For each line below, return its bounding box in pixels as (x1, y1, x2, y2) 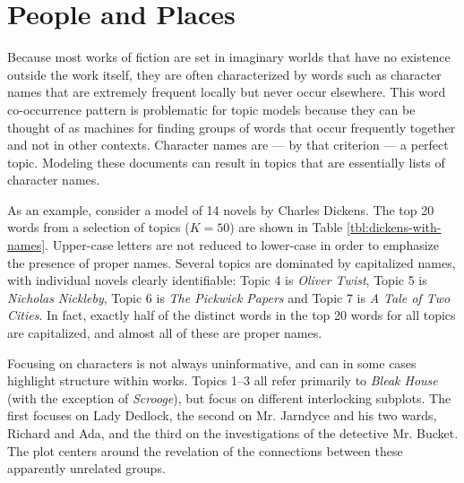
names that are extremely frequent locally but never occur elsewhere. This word (7, 82, 446, 101)
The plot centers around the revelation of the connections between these (7, 441, 403, 460)
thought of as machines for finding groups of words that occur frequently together (7, 117, 456, 136)
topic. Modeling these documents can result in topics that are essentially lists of (7, 152, 445, 171)
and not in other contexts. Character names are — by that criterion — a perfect (7, 135, 449, 154)
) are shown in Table (229, 218, 343, 237)
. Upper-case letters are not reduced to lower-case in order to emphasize (45, 236, 440, 254)
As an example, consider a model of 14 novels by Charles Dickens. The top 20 (7, 200, 434, 219)
